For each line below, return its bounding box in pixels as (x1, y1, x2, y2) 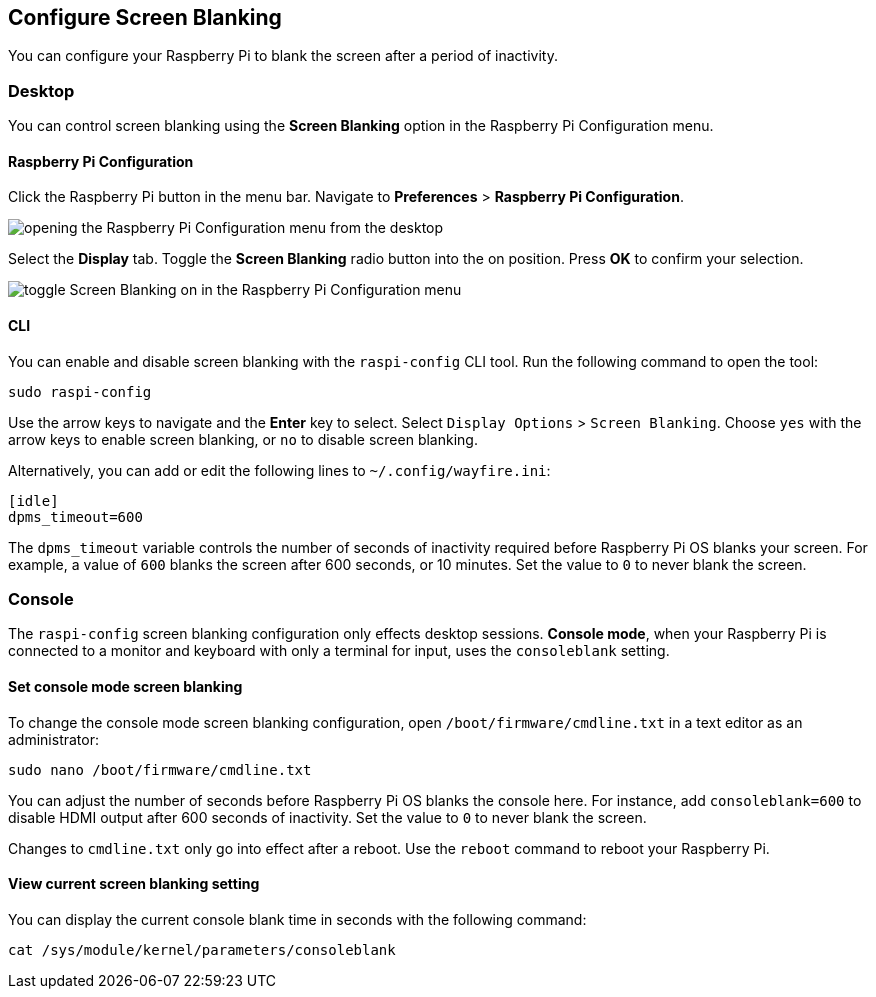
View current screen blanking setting (8, 875, 260, 893)
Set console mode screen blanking (8, 677, 243, 695)
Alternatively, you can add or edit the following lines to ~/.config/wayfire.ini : (8, 461, 551, 479)
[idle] (8, 492, 59, 509)
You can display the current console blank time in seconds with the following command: (8, 910, 587, 928)
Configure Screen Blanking (8, 5, 282, 30)
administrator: (8, 730, 99, 748)
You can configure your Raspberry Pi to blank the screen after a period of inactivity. (8, 47, 558, 65)
